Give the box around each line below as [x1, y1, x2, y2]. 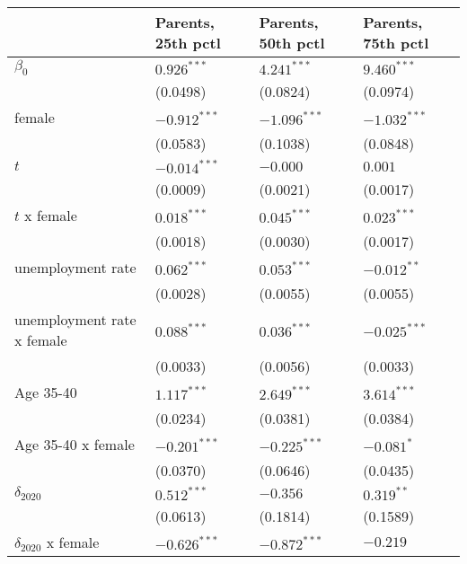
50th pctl [259, 32, 325, 53]
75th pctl [363, 32, 429, 53]
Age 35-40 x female [14, 434, 135, 455]
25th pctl [154, 32, 221, 53]
